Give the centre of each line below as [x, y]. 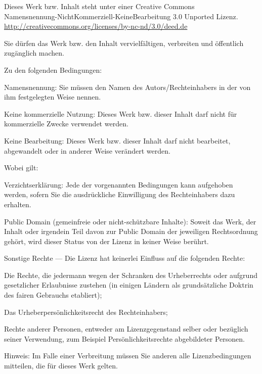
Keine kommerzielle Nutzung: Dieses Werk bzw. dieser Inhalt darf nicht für [121, 113]
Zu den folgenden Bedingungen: [53, 69]
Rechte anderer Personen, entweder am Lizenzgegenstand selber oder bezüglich [126, 329]
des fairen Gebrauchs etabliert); [53, 295]
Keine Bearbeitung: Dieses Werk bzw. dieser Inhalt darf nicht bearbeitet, [117, 140]
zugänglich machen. [34, 53]
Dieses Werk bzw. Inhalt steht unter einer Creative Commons [99, 6]
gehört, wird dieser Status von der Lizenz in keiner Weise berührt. [106, 241]
